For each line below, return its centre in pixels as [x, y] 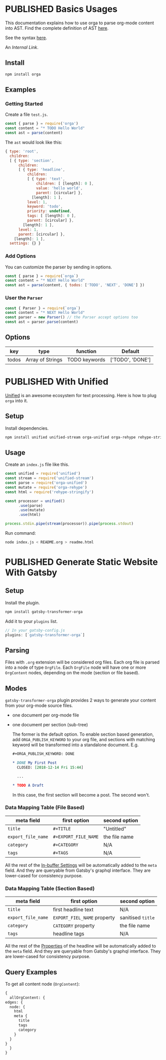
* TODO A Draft [28, 785]
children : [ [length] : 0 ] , [65, 184]
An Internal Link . [22, 47]
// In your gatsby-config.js [35, 630]
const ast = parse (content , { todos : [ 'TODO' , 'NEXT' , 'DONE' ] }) [75, 285]
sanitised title [137, 918]
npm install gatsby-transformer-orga [44, 612]
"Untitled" [115, 829]
